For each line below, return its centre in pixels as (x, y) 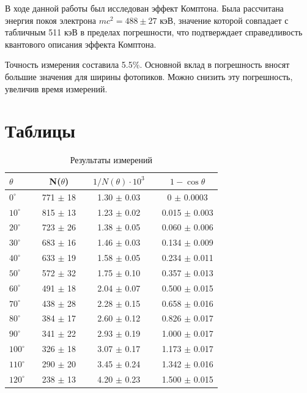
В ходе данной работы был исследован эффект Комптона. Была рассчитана (144, 8)
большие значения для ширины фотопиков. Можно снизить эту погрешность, (149, 76)
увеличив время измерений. (56, 88)
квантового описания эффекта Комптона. (81, 44)
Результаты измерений (111, 160)
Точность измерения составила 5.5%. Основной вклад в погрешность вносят (147, 64)
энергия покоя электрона (51, 20)
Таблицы (40, 130)
